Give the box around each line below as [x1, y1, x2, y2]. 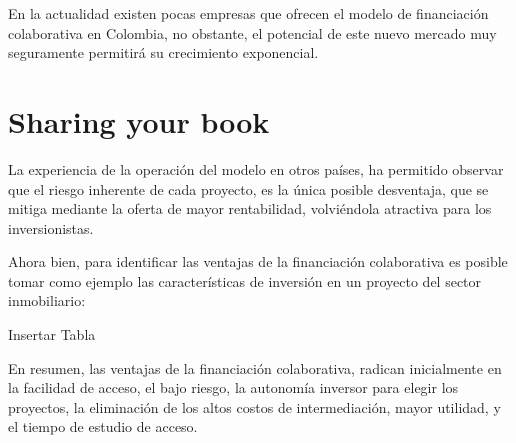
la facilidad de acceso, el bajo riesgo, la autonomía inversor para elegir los [8, 377, 459, 398]
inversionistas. [8, 217, 94, 238]
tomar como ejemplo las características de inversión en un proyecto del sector [8, 270, 482, 291]
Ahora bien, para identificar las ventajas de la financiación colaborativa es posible [8, 251, 508, 272]
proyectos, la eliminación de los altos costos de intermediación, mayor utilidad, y [8, 396, 501, 417]
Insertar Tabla [8, 324, 96, 345]
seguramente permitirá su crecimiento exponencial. [8, 42, 319, 63]
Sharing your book [8, 100, 270, 141]
